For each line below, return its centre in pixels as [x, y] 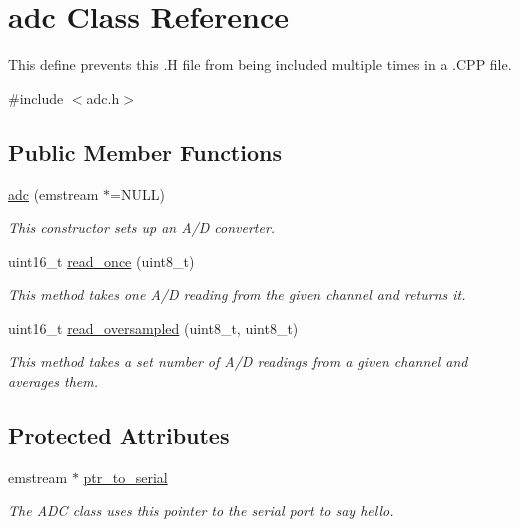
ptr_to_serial [125, 476]
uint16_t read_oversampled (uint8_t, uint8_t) [153, 327]
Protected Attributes [119, 435]
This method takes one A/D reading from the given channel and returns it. [237, 294]
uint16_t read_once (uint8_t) [101, 260]
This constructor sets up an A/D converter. [142, 227]
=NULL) [137, 193]
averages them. [53, 381]
